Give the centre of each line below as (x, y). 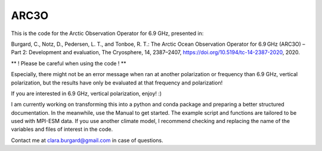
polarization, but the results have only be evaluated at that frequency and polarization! (117, 83)
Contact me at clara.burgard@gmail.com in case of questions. (87, 140)
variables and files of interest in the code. (62, 129)
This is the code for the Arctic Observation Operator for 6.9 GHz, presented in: (107, 33)
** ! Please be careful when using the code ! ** (69, 63)
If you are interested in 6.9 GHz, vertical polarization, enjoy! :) (86, 93)
